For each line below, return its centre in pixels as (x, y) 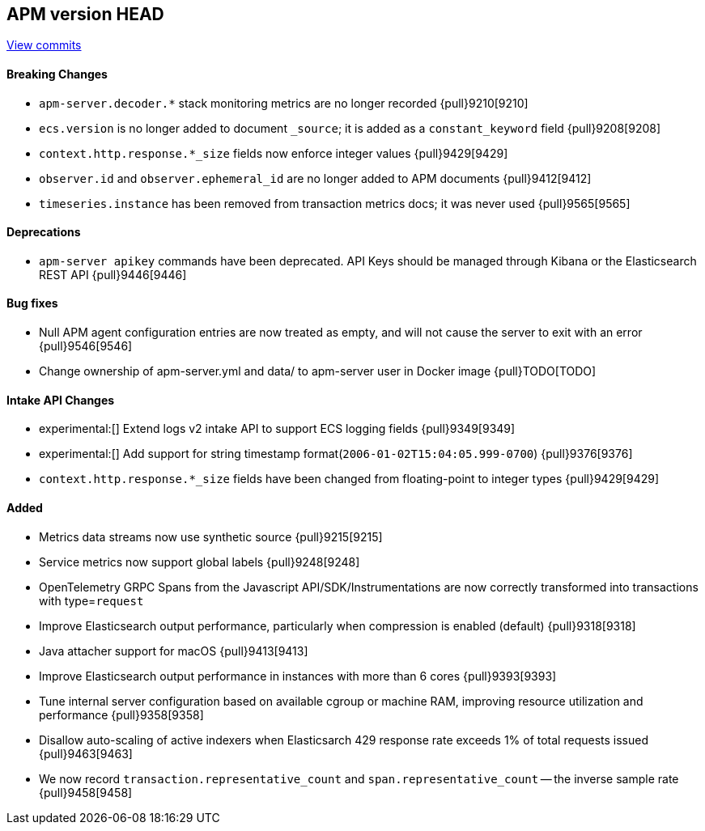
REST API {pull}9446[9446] (113, 274)
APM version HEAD (85, 14)
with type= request (91, 600)
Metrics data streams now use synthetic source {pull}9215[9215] (211, 536)
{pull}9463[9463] (86, 753)
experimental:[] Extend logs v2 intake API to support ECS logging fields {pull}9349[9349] (277, 429)
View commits (44, 45)
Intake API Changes (61, 400)
